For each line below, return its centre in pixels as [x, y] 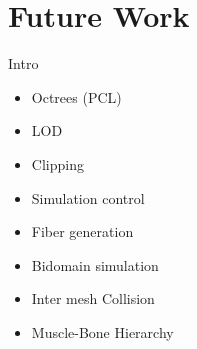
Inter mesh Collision [93, 298]
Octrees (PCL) [76, 96]
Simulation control [88, 197]
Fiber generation [82, 231]
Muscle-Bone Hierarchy [102, 331]
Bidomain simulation [95, 264]
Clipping [57, 163]
